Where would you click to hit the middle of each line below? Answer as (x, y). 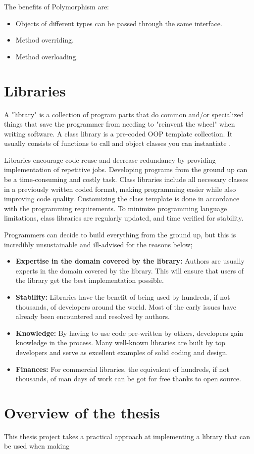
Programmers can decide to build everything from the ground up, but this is (120, 235)
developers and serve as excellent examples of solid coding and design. (122, 352)
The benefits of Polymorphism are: (56, 6)
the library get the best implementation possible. (90, 280)
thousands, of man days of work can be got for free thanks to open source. (128, 379)
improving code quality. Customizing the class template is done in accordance (122, 199)
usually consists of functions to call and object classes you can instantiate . (118, 143)
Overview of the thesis (82, 412)
